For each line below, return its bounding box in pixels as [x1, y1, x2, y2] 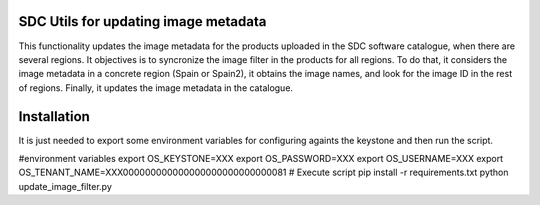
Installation [18, 108, 90, 125]
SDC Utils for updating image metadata [18, 13, 267, 30]
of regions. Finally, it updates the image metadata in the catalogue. [18, 81, 294, 94]
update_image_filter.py [18, 180, 112, 192]
